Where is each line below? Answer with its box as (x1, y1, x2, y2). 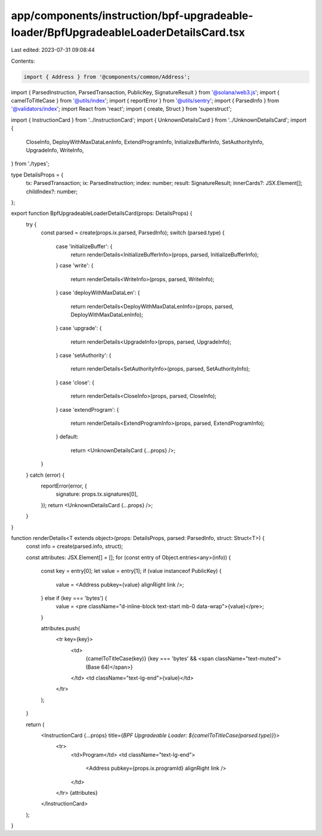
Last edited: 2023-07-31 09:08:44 (11, 47, 95, 54)
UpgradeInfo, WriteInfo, (26, 147, 84, 154)
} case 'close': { (55, 379, 95, 386)
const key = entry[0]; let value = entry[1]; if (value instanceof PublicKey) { (41, 567, 222, 575)
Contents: (11, 57, 35, 64)
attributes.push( (41, 625, 80, 632)
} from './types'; (11, 160, 50, 167)
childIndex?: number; (26, 188, 78, 195)
